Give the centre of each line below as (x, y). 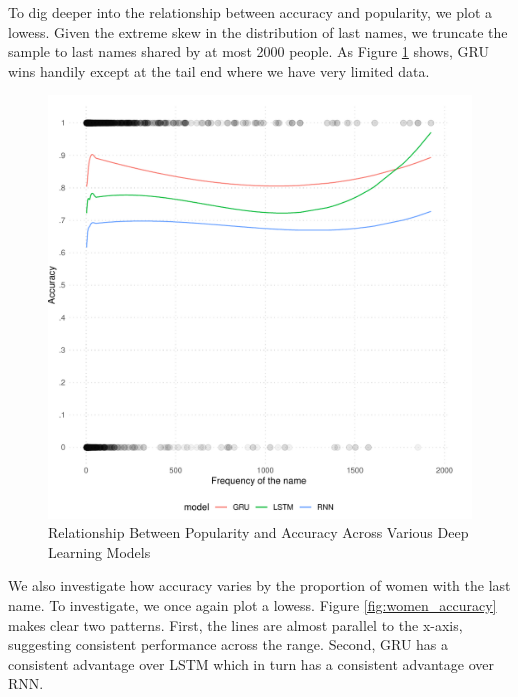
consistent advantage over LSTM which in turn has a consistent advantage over (251, 663)
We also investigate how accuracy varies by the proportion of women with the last (259, 585)
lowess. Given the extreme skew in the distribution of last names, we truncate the (258, 31)
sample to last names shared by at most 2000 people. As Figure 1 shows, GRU (249, 51)
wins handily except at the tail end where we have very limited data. (219, 70)
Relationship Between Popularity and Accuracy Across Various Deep (258, 532)
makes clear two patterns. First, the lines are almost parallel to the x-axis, (235, 624)
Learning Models (99, 551)
